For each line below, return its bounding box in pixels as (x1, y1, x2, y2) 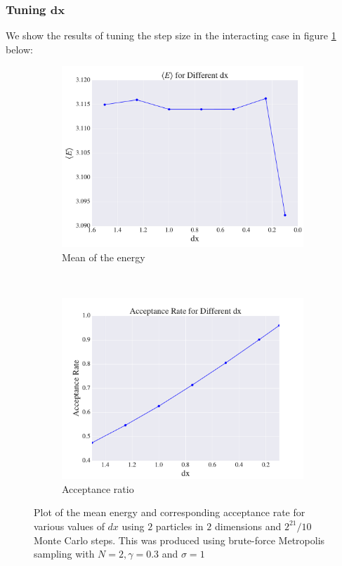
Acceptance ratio (62, 481, 134, 496)
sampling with (34, 546, 95, 561)
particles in (155, 518, 204, 533)
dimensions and (214, 518, 282, 533)
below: (6, 41, 33, 56)
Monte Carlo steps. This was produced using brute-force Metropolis (34, 532, 325, 547)
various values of (34, 518, 105, 533)
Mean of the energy (62, 250, 145, 264)
